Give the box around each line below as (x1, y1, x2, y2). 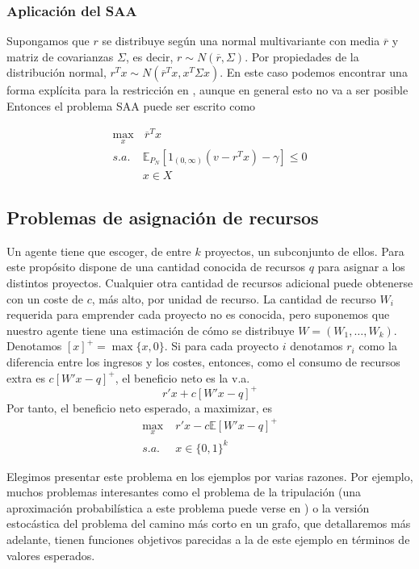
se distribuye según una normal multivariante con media (102, 32, 380, 49)
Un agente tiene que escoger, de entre (6, 242, 191, 259)
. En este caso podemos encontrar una (220, 64, 408, 81)
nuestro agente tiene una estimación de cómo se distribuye (6, 321, 295, 338)
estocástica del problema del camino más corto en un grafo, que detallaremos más (6, 515, 411, 532)
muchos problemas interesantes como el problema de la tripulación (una (6, 483, 362, 500)
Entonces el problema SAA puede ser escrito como (6, 98, 256, 114)
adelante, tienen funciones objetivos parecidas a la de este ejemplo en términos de (6, 530, 410, 547)
